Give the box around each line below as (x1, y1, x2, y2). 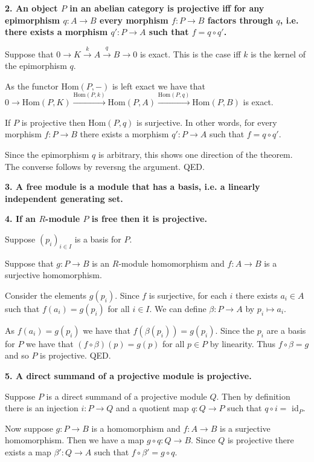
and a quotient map (116, 402, 189, 414)
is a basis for (74, 232, 121, 245)
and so (5, 349, 29, 362)
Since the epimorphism (5, 148, 89, 160)
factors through (207, 13, 274, 26)
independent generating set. (5, 192, 123, 204)
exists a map (5, 446, 51, 458)
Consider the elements (5, 288, 87, 301)
